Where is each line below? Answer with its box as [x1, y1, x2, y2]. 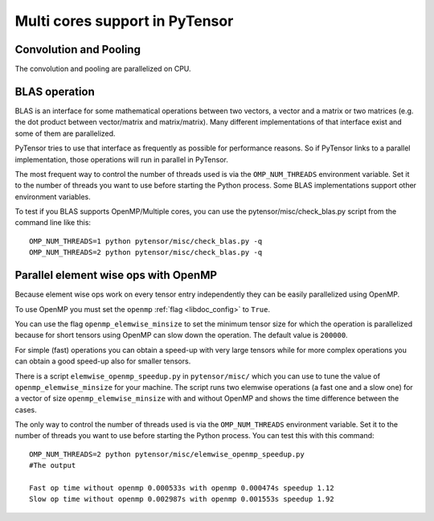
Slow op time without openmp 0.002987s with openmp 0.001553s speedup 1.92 [29, 494, 334, 504]
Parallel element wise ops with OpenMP [14, 269, 217, 282]
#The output [29, 461, 76, 470]
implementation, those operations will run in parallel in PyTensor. [14, 154, 228, 164]
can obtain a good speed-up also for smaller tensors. [14, 356, 191, 366]
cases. [14, 404, 37, 414]
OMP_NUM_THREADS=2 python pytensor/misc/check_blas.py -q [29, 248, 263, 257]
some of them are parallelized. [14, 129, 116, 138]
